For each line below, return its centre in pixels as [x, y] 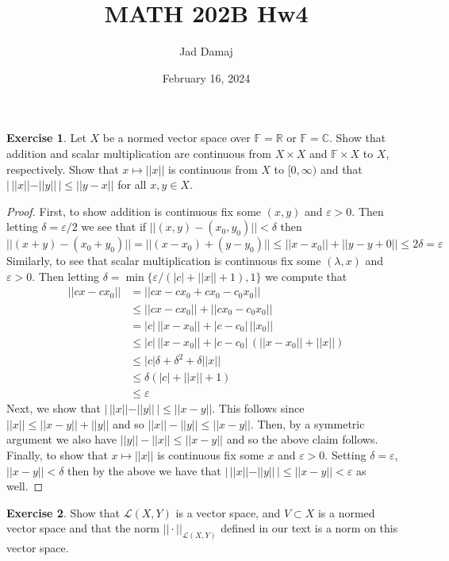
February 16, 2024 [206, 77]
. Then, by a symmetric [307, 423]
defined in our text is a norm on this [309, 528]
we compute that [306, 276]
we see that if [114, 227]
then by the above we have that [144, 470]
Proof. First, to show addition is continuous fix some [134, 211]
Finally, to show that [57, 454]
